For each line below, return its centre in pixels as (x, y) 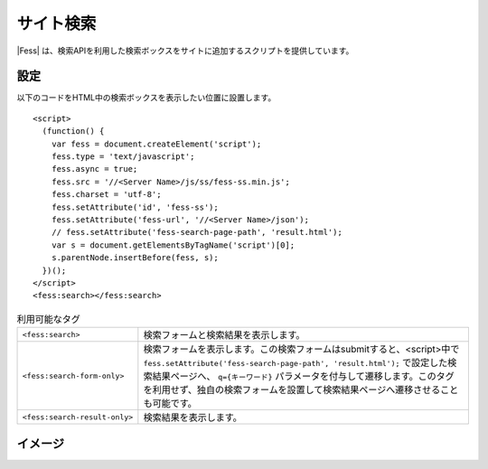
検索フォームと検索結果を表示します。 (224, 335)
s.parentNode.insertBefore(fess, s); (135, 258)
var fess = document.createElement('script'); (156, 144)
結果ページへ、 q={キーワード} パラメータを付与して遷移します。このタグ (304, 377)
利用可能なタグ (49, 319)
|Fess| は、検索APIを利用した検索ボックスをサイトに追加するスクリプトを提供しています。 (185, 51)
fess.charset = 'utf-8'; (106, 195)
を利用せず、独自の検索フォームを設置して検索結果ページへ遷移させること (301, 390)
